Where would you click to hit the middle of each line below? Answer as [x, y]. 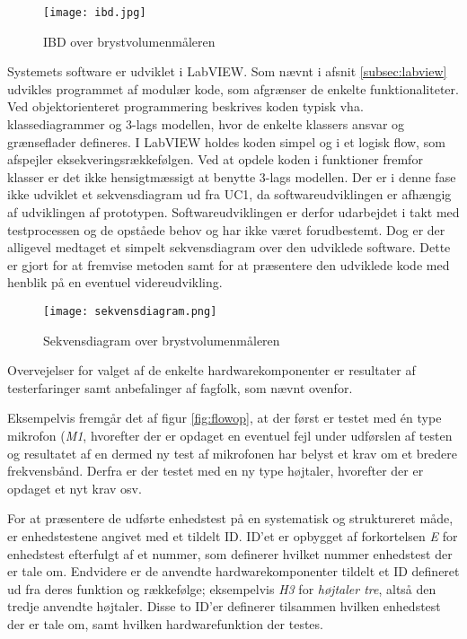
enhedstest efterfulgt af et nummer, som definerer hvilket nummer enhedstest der [230, 553]
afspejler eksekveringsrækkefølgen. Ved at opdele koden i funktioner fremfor [215, 159]
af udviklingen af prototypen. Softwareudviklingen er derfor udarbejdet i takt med [233, 212]
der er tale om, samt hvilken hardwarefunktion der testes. [165, 623]
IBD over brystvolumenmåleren [129, 41]
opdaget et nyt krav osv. [75, 488]
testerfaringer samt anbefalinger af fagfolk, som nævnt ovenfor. [180, 387]
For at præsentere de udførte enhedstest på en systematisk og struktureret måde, [230, 518]
